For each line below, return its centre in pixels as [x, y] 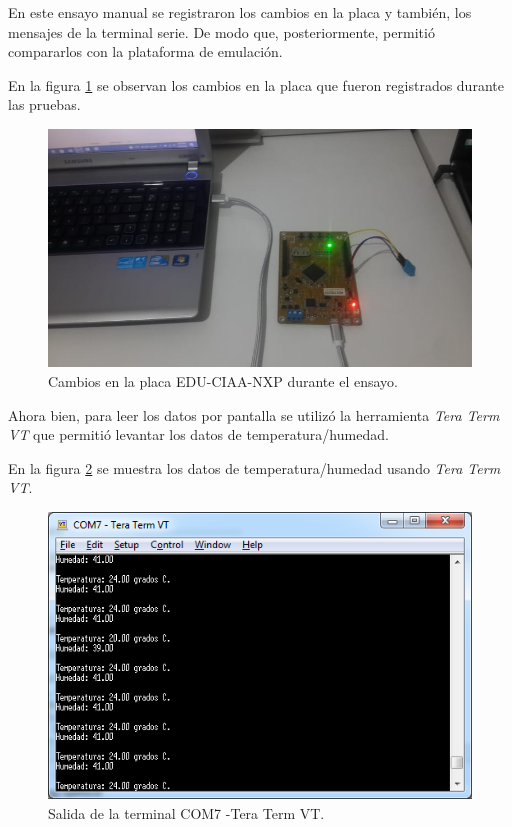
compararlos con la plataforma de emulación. [145, 51]
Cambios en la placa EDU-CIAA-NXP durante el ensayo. [223, 381]
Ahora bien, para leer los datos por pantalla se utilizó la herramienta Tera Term [254, 414]
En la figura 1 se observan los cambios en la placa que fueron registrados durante [256, 84]
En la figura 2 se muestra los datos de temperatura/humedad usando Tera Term [254, 467]
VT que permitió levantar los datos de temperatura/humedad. [198, 434]
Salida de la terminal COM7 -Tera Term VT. [186, 812]
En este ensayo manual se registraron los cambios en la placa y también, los [240, 12]
